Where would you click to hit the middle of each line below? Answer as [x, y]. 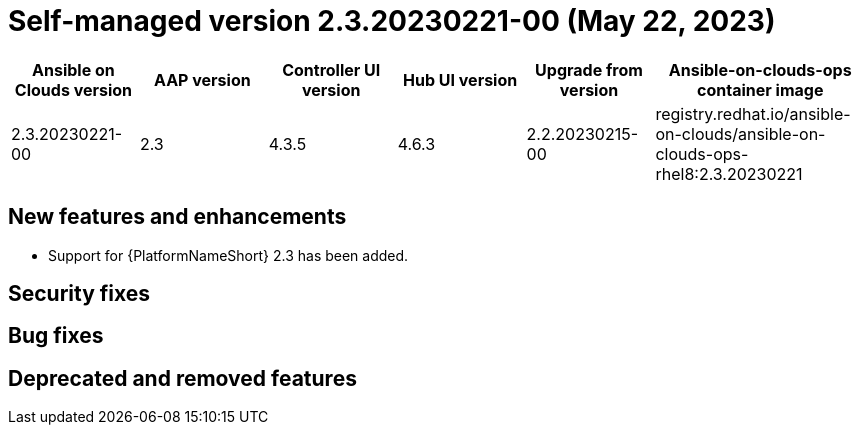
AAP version [202, 79]
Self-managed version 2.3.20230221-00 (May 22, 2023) [392, 21]
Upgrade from [589, 69]
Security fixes [79, 294]
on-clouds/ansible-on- [740, 133]
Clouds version [73, 89]
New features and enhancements [177, 217]
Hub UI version [460, 79]
